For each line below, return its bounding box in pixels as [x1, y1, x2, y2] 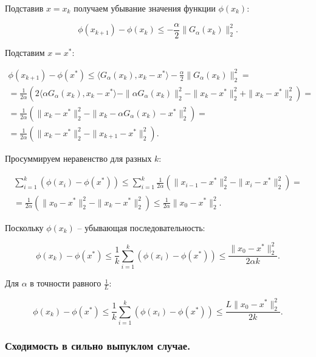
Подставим [5, 46, 45, 58]
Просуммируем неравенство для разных [5, 151, 152, 164]
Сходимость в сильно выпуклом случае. [5, 338, 191, 353]
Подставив [5, 2, 44, 14]
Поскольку [5, 221, 44, 234]
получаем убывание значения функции [74, 2, 216, 14]
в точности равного [30, 277, 101, 289]
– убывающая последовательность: [77, 221, 205, 234]
